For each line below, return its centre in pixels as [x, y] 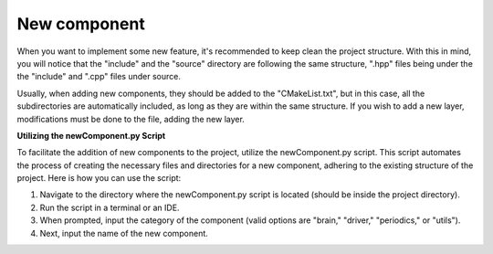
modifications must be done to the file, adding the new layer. [131, 119]
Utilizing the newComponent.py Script [91, 135]
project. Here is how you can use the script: [99, 178]
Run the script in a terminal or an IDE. [110, 207]
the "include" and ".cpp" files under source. [99, 77]
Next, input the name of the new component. [124, 233]
